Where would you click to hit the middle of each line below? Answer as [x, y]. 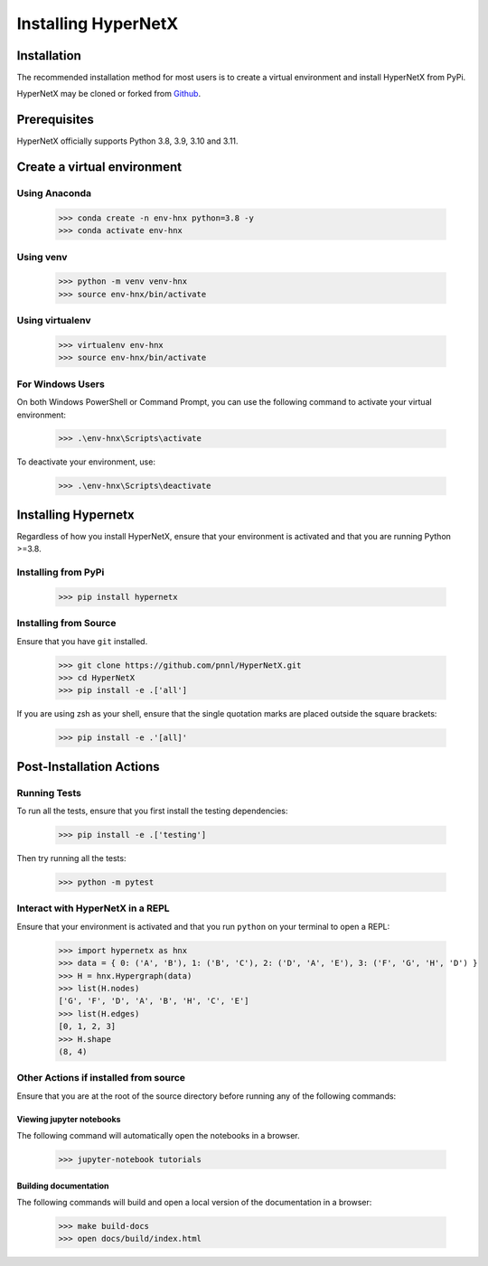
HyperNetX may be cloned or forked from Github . [109, 94]
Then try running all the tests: [71, 858]
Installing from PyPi [61, 572]
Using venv [42, 257]
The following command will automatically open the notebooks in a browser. [158, 1136]
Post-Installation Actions [88, 767]
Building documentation [63, 1186]
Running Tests [49, 792]
